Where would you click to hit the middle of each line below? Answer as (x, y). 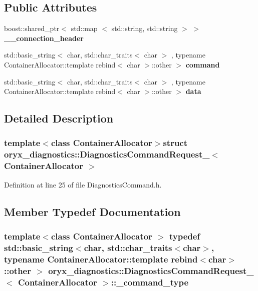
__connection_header (44, 38)
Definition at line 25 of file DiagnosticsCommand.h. (83, 184)
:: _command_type (150, 282)
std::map (84, 28)
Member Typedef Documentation (92, 211)
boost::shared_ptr (32, 28)
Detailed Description (59, 118)
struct (175, 143)
